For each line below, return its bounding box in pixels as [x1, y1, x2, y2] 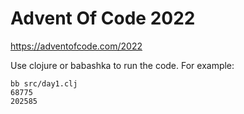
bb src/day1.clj [10, 78, 78, 89]
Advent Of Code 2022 [10, 7, 196, 30]
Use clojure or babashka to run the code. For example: [10, 59, 235, 71]
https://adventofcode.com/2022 [10, 40, 143, 52]
